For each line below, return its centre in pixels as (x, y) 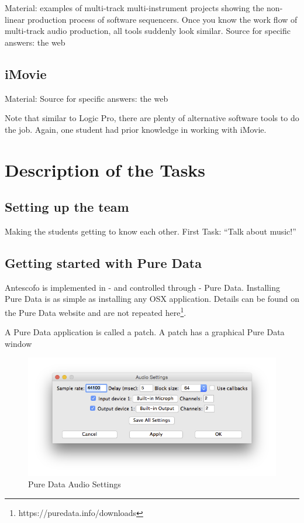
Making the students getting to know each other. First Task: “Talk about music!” (151, 231)
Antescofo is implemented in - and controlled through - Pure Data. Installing (142, 287)
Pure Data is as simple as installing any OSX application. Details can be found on (152, 299)
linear (15, 19)
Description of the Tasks (105, 169)
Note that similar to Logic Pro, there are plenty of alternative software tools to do (152, 118)
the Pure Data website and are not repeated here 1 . (96, 311)
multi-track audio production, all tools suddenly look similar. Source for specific (148, 31)
